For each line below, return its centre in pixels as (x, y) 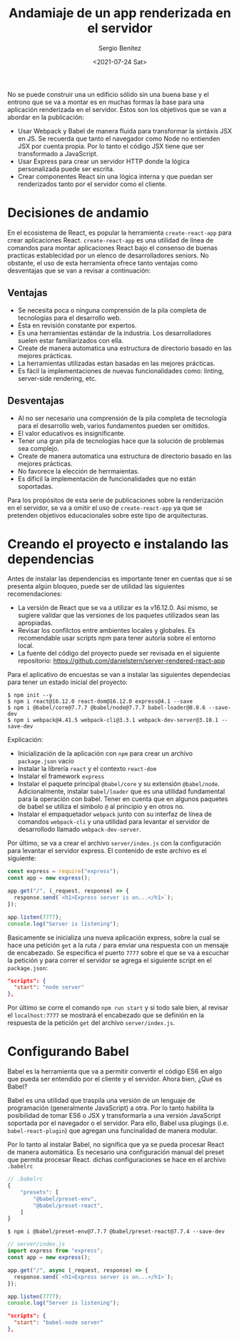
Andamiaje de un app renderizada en (120, 13)
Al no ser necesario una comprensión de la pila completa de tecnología (122, 418)
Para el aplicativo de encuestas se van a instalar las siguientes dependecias (119, 675)
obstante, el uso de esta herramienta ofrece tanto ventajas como (103, 263)
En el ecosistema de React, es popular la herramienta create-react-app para (119, 233)
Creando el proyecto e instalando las (118, 544)
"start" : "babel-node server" (59, 1323)
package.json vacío (46, 761)
